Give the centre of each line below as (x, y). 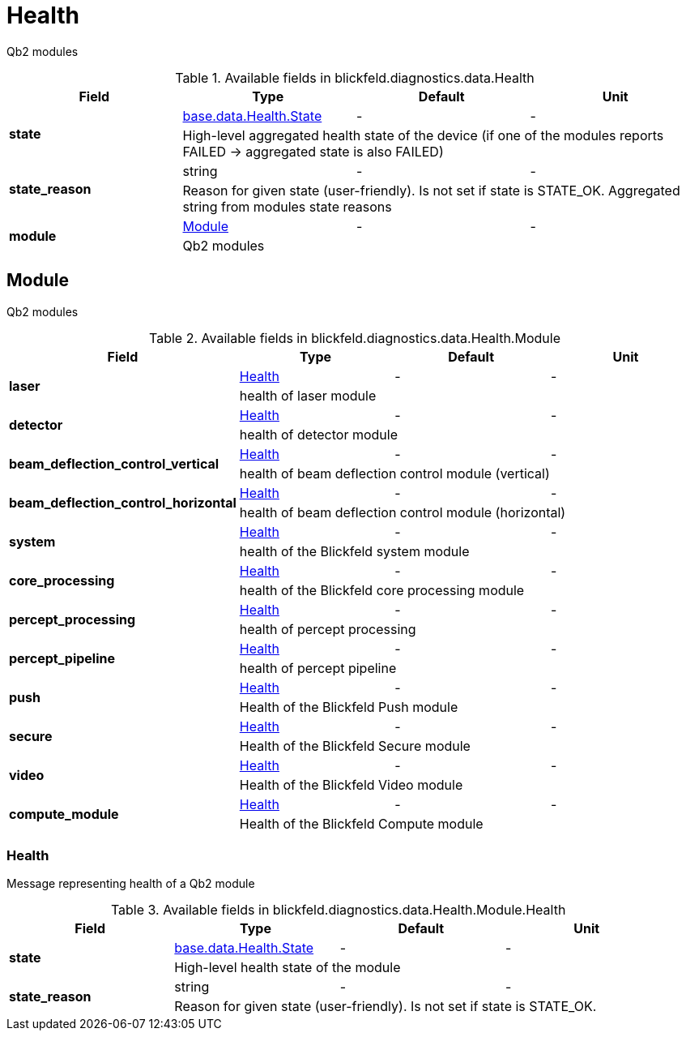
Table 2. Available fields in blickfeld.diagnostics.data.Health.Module (355, 338)
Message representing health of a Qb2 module (131, 884)
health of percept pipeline (318, 668)
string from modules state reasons (287, 206)
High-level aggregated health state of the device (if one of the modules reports (423, 135)
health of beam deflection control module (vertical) (394, 473)
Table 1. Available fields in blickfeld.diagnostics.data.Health (355, 77)
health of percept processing (328, 629)
